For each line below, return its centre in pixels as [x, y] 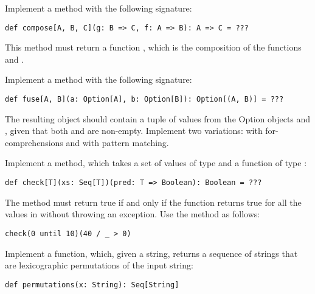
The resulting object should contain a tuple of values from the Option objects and [158, 118]
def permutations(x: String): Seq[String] [92, 285]
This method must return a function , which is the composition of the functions [153, 47]
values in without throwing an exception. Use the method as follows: [133, 214]
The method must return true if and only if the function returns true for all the [153, 202]
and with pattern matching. [117, 142]
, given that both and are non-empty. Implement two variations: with [134, 131]
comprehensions [34, 142]
